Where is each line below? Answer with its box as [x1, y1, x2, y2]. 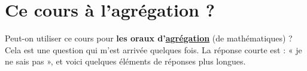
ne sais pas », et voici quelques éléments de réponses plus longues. [5, 55, 246, 67]
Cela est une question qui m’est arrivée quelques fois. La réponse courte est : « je [5, 43, 302, 56]
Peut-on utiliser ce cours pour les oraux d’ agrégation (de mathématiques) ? [5, 32, 293, 44]
